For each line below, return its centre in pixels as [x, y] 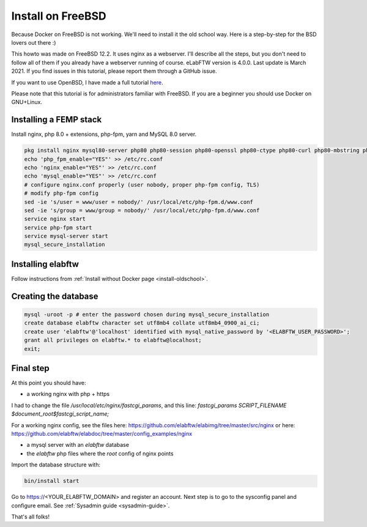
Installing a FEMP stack [57, 120]
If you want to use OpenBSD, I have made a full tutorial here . [87, 82]
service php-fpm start [58, 227]
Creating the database [55, 296]
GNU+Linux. [27, 102]
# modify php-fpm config [61, 193]
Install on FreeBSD [59, 16]
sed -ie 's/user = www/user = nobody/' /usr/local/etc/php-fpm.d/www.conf [139, 202]
